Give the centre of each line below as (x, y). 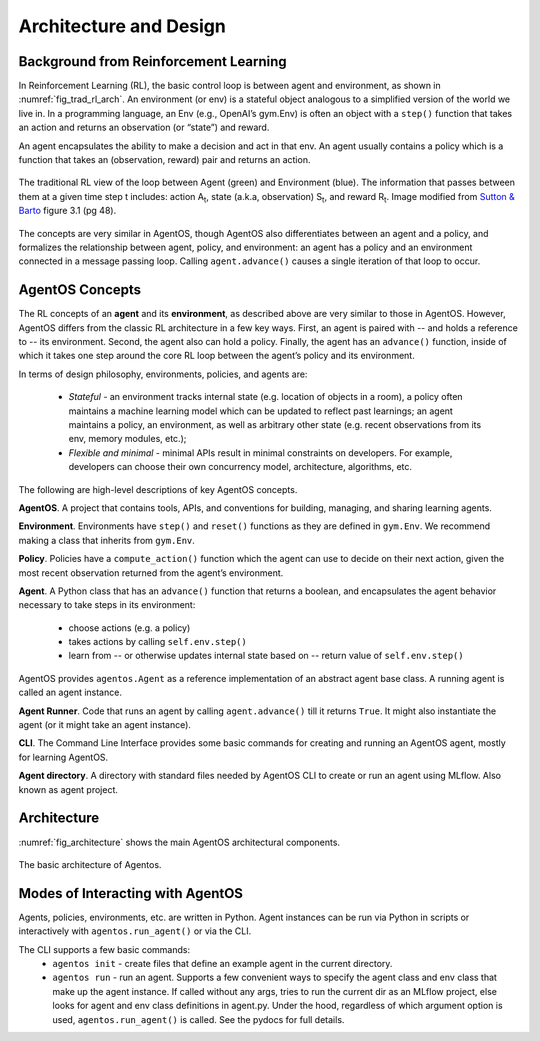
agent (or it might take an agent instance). (105, 725)
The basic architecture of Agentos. (90, 864)
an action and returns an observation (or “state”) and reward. (144, 127)
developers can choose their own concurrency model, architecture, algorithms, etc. (240, 467)
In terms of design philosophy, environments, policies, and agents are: (163, 374)
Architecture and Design (122, 26)
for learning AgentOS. (63, 757)
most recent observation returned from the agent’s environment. (151, 572)
